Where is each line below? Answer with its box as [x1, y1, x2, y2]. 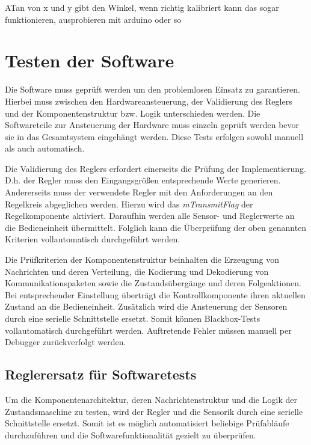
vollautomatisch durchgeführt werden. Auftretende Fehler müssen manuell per [5, 324, 292, 336]
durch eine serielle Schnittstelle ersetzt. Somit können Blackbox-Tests [5, 312, 260, 324]
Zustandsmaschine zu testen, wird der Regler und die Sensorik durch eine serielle [5, 405, 303, 417]
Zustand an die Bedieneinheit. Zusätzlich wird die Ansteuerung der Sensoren [5, 300, 288, 313]
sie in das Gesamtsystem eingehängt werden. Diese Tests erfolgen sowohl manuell [5, 130, 304, 143]
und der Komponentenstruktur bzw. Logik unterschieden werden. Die [5, 106, 260, 119]
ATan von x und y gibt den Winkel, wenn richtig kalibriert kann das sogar [5, 1, 279, 13]
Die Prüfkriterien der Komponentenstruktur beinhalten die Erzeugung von [5, 253, 280, 266]
